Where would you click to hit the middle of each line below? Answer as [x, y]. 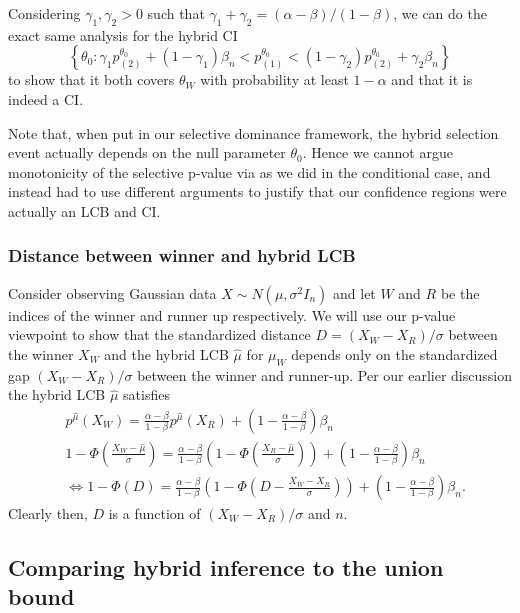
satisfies [146, 394]
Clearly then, [48, 513]
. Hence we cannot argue [377, 152]
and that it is [432, 79]
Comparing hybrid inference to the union [226, 567]
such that [176, 13]
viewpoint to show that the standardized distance [159, 334]
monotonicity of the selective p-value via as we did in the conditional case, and [249, 171]
